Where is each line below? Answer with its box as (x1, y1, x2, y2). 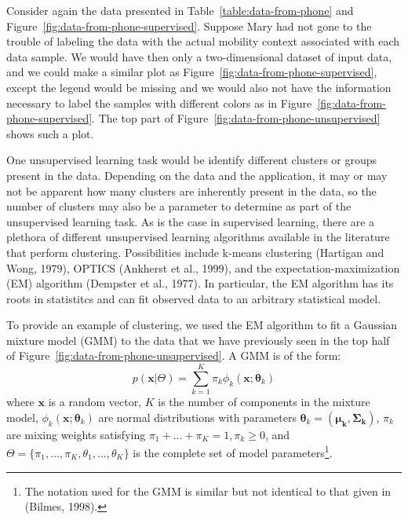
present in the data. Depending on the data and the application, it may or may (6, 167, 388, 183)
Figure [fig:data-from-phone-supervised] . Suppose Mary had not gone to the (6, 17, 372, 34)
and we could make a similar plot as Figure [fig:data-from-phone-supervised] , (6, 64, 377, 80)
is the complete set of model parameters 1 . (133, 442, 333, 461)
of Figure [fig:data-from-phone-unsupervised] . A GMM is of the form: (6, 347, 341, 364)
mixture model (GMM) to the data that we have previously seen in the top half (6, 331, 390, 348)
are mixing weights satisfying (6, 426, 146, 442)
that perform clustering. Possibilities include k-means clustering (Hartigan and (6, 244, 384, 260)
